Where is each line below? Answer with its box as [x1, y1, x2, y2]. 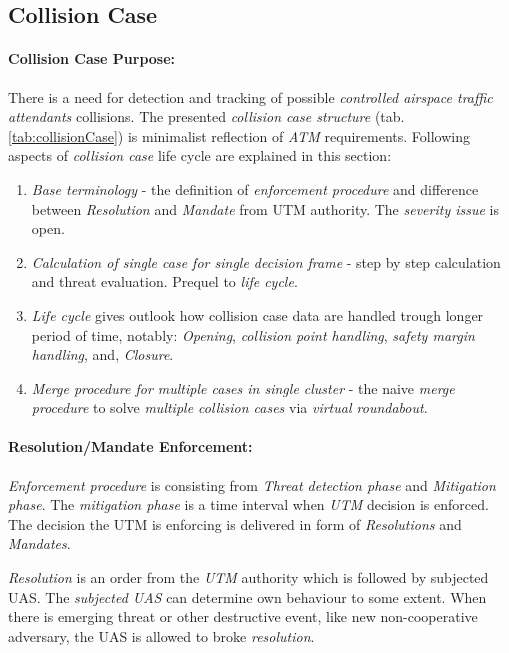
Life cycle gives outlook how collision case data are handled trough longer [31, 304, 484, 325]
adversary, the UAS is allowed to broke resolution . [8, 625, 315, 646]
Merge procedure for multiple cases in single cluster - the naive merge [31, 377, 455, 398]
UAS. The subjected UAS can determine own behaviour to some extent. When [8, 586, 487, 607]
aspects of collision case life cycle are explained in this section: [8, 145, 392, 166]
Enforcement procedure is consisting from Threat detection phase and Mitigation [8, 474, 496, 495]
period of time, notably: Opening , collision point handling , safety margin [31, 324, 475, 345]
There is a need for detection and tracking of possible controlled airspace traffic [8, 86, 493, 107]
